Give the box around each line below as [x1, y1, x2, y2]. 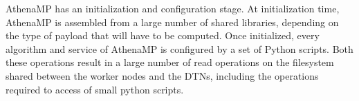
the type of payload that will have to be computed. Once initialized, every [6, 28, 320, 43]
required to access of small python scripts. [6, 82, 184, 96]
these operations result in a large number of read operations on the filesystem [6, 55, 334, 69]
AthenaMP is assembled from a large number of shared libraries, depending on [6, 14, 339, 29]
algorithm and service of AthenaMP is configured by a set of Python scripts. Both [6, 41, 353, 56]
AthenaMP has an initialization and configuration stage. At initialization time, [6, 1, 340, 15]
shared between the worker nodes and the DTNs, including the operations [6, 68, 319, 82]
